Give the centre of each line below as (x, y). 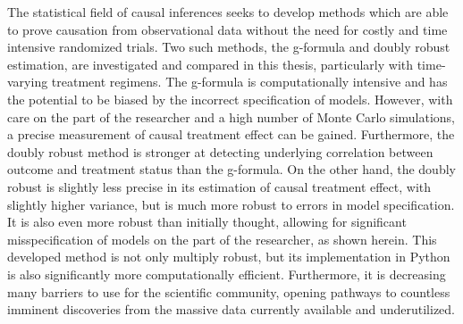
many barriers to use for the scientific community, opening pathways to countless (229, 291)
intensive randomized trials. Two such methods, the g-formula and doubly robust (229, 47)
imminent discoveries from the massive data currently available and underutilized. (231, 309)
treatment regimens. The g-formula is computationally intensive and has (249, 82)
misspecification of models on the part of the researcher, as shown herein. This (222, 239)
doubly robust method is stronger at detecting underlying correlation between (220, 151)
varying (28, 82)
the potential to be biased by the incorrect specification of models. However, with (230, 99)
